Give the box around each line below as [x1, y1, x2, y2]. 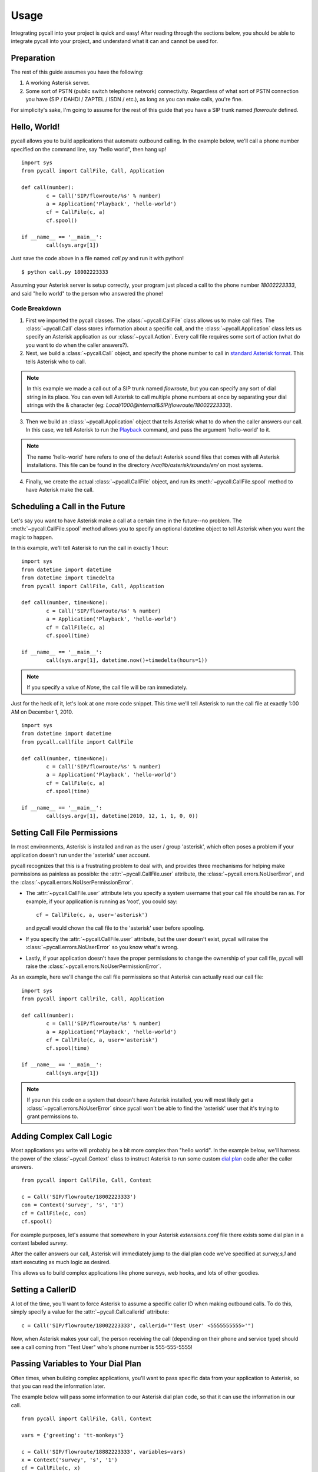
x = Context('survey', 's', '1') [21, 1457, 118, 1463]
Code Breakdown [11, 304, 61, 313]
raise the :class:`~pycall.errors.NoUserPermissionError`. [25, 963, 161, 970]
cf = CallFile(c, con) [21, 1210, 87, 1216]
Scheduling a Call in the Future [11, 501, 125, 512]
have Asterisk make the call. [25, 486, 94, 493]
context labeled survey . [11, 1239, 68, 1246]
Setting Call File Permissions [11, 828, 118, 838]
